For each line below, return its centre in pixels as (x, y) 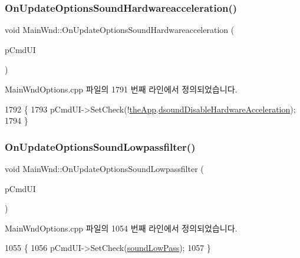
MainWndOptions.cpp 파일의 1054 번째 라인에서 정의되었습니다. (121, 228)
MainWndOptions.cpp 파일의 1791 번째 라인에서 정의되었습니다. (121, 89)
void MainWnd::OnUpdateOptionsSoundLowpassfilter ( (104, 168)
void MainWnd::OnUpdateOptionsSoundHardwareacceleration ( (120, 30)
